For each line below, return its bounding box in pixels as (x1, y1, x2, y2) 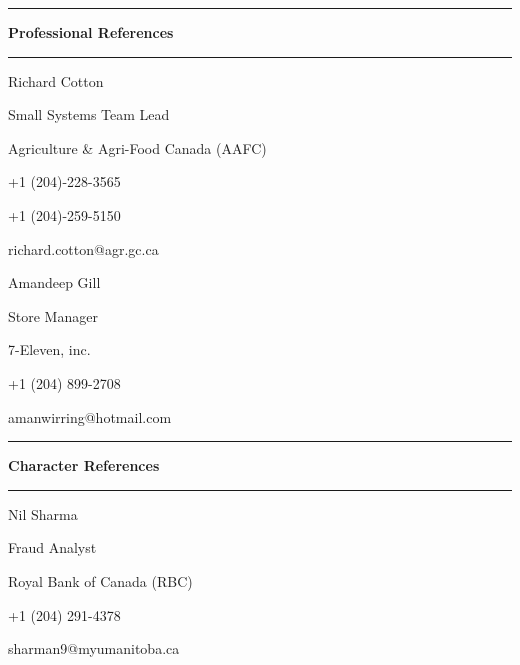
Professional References (8, 22, 174, 42)
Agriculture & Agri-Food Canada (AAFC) (8, 137, 267, 158)
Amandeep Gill (8, 272, 101, 293)
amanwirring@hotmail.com (8, 406, 172, 427)
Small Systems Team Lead (8, 104, 170, 125)
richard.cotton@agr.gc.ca (8, 238, 159, 259)
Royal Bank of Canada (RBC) (8, 570, 193, 591)
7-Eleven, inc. (8, 339, 91, 360)
